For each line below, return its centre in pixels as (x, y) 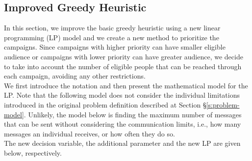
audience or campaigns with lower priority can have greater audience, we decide (124, 56)
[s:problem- (223, 104)
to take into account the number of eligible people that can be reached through (123, 66)
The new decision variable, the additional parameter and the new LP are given (122, 143)
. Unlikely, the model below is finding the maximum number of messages (133, 114)
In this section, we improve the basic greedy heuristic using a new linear (112, 28)
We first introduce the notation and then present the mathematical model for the (126, 85)
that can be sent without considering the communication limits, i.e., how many (123, 124)
